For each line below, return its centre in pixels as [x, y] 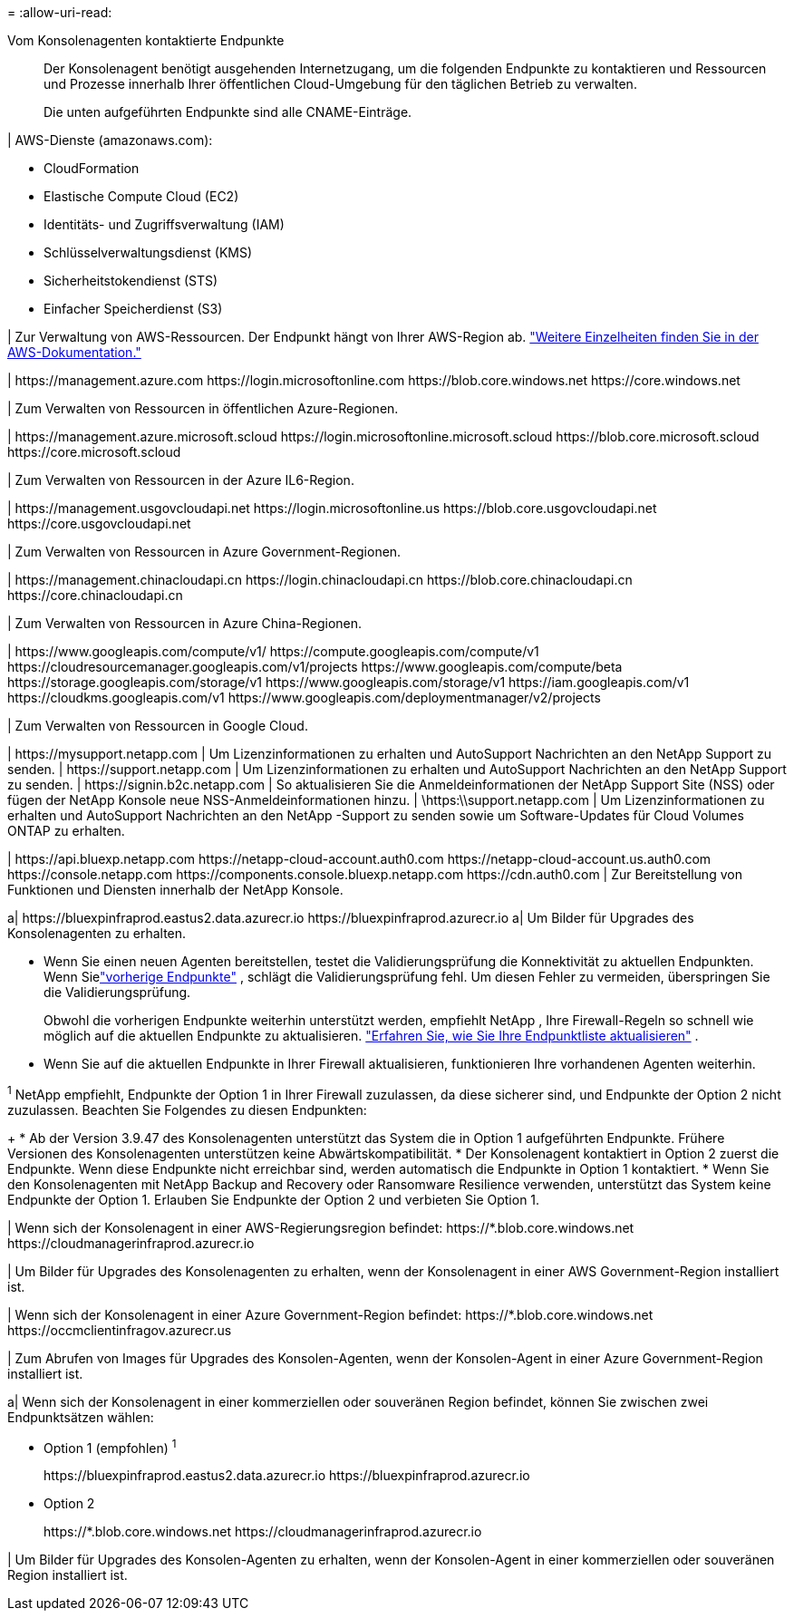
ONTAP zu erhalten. [66, 831]
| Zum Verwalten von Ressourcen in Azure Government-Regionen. [204, 552]
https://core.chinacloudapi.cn [95, 595]
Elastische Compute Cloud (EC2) [141, 196]
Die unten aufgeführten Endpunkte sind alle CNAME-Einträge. [228, 112]
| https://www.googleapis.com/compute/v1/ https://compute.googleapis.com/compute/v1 [273, 651]
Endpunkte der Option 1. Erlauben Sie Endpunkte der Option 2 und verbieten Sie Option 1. [274, 1199]
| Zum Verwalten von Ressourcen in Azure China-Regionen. [185, 623]
